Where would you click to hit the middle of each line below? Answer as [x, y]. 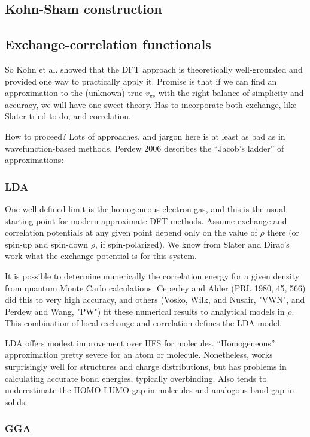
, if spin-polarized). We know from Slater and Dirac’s [192, 244]
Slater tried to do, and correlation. [68, 116]
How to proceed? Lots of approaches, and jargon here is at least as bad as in [145, 136]
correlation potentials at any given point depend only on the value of [131, 232]
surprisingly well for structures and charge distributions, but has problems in [146, 367]
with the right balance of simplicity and [231, 93]
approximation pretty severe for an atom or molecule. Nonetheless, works [139, 355]
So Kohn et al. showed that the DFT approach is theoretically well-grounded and [154, 69]
